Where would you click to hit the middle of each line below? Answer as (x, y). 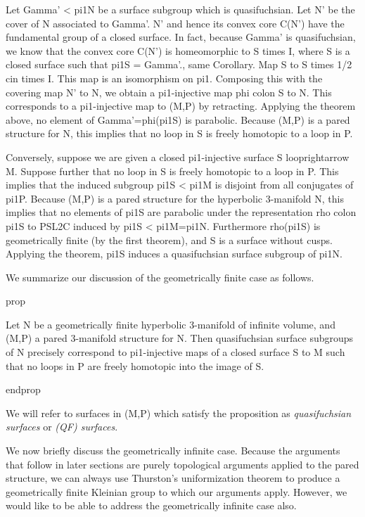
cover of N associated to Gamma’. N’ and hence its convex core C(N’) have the (175, 23)
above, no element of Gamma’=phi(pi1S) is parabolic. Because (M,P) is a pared (178, 119)
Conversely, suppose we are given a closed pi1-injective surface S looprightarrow (178, 157)
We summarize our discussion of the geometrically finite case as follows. (160, 277)
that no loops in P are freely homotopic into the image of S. (135, 365)
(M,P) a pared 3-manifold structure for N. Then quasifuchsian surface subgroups (180, 338)
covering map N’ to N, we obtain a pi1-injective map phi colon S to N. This (169, 92)
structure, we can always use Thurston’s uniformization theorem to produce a (173, 478)
